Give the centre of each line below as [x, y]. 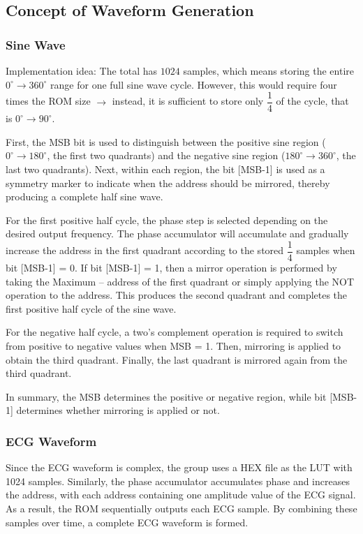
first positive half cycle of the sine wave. [91, 308]
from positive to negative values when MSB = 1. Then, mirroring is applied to [173, 346]
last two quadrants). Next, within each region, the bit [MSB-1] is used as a [165, 169]
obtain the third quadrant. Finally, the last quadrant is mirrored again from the [177, 359]
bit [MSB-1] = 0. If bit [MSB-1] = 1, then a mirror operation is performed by [171, 268]
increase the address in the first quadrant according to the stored [145, 250]
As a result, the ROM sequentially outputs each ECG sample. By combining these [181, 508]
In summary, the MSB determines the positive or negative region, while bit [166, 396]
